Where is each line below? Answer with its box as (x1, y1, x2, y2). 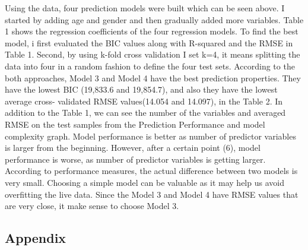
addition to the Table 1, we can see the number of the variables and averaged (5, 106, 286, 119)
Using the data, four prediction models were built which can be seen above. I (5, 2, 285, 14)
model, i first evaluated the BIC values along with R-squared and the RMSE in (5, 36, 293, 49)
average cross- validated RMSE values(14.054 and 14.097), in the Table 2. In (5, 94, 283, 107)
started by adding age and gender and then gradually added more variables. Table (5, 13, 304, 26)
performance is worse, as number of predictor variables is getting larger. (5, 153, 266, 165)
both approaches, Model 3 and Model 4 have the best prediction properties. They (5, 71, 301, 84)
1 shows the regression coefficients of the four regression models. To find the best (5, 25, 299, 37)
